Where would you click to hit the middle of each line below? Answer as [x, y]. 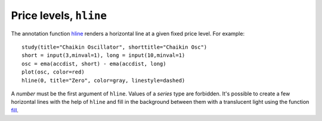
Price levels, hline [59, 15]
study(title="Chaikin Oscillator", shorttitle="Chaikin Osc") [114, 47]
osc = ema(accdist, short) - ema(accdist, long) [94, 63]
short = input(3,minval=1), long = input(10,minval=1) [103, 55]
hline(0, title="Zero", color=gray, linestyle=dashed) [103, 80]
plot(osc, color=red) [53, 72]
